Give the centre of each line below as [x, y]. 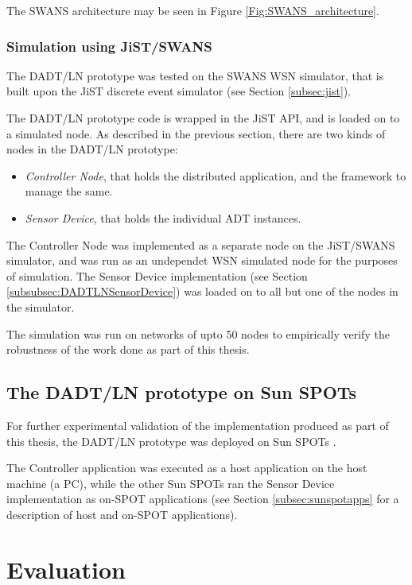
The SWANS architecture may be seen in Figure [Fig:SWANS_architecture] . [193, 10]
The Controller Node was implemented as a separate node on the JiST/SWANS [201, 244]
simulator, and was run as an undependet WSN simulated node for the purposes [202, 260]
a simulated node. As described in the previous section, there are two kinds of [196, 133]
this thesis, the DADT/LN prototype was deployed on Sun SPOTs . [171, 441]
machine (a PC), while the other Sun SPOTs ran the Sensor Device [171, 483]
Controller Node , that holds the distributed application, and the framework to [216, 175]
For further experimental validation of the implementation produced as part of [198, 425]
